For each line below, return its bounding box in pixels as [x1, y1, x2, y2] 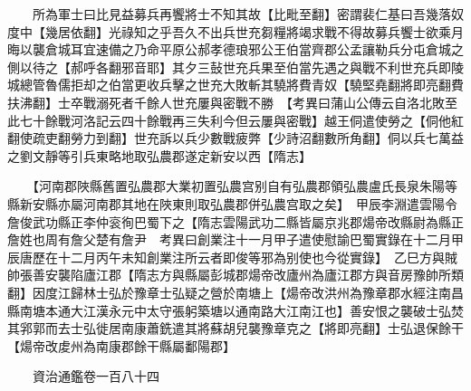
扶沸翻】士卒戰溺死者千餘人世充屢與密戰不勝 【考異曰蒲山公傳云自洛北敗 [7, 92, 445, 111]
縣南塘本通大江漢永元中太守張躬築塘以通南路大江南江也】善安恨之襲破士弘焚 [7, 300, 464, 319]
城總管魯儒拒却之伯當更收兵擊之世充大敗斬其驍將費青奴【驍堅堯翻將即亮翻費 [7, 75, 464, 94]
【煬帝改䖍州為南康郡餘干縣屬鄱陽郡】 [7, 336, 235, 355]
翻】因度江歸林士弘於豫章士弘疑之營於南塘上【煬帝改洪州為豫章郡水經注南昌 [7, 282, 464, 301]
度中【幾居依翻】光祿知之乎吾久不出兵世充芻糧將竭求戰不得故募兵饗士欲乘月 [7, 22, 464, 41]
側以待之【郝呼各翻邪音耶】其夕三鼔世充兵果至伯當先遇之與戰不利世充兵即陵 [7, 57, 464, 76]
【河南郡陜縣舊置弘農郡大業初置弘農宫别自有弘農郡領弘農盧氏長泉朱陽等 [32, 176, 457, 195]
